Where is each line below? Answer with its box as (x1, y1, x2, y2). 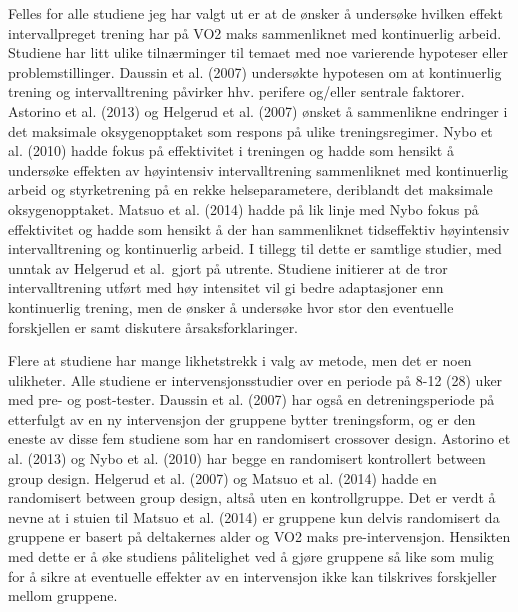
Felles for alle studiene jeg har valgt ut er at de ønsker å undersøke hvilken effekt (8, 3, 503, 23)
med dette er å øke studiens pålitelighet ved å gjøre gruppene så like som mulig (8, 546, 494, 567)
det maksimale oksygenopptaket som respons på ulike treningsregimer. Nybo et (8, 120, 493, 141)
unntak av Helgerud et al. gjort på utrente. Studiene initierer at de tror (8, 257, 448, 278)
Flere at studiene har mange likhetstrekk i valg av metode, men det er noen (8, 350, 472, 371)
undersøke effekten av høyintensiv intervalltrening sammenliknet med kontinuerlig (8, 159, 509, 180)
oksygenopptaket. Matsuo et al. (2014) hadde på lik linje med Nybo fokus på (8, 198, 479, 219)
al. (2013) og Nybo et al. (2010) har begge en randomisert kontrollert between (8, 448, 486, 469)
